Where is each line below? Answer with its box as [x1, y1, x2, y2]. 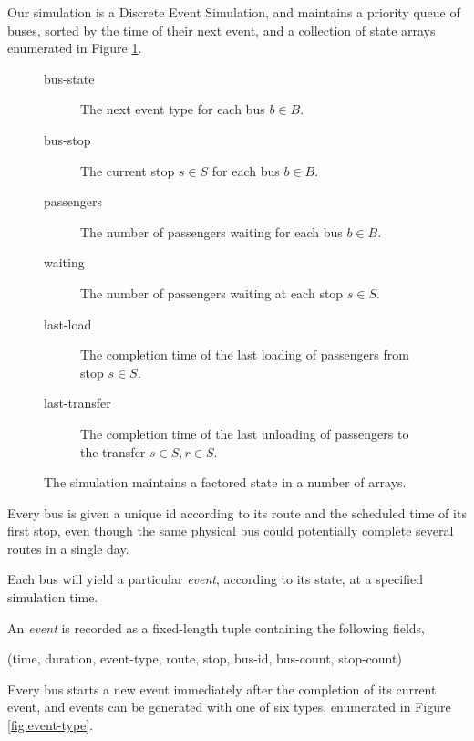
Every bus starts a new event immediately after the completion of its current [7, 679, 437, 698]
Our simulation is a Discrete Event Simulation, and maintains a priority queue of [7, 3, 460, 21]
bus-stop [44, 130, 91, 149]
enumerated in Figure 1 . [7, 38, 142, 57]
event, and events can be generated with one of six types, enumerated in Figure [7, 697, 451, 716]
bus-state [44, 68, 95, 88]
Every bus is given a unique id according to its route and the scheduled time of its [7, 503, 467, 522]
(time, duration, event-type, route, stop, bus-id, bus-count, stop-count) [7, 649, 402, 668]
